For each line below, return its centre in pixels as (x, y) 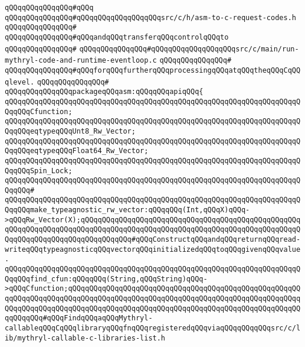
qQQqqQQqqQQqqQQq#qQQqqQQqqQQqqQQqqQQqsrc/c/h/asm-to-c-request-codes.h (150, 17)
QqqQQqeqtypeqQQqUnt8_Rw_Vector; (70, 131)
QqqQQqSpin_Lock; (39, 171)
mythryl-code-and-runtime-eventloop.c (81, 61)
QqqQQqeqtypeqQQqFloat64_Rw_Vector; (77, 151)
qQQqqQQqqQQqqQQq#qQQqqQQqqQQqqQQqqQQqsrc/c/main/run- (189, 49)
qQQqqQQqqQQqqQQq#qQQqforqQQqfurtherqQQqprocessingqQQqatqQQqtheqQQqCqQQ (153, 70)
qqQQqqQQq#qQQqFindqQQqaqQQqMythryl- (79, 318)
